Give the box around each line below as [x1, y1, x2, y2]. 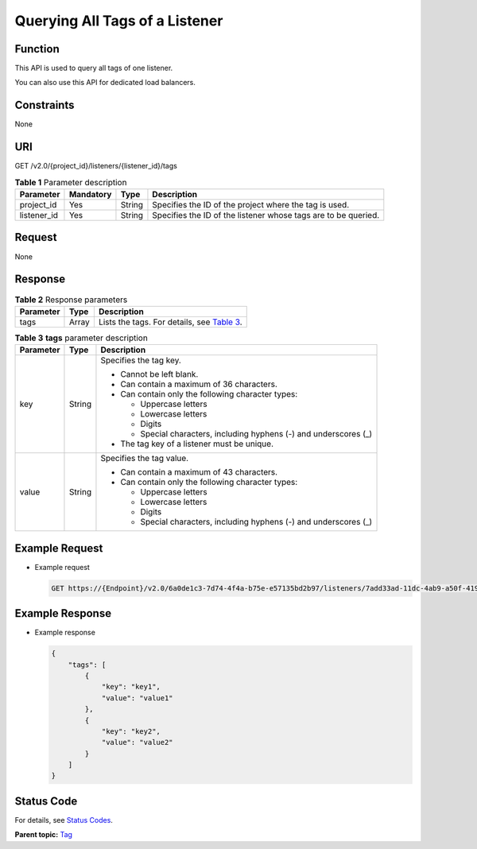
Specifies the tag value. [100, 453, 189, 464]
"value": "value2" [101, 738, 174, 747]
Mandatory [68, 189, 112, 200]
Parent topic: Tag [14, 830, 73, 839]
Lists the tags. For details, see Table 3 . [98, 316, 242, 328]
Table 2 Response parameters [14, 294, 128, 305]
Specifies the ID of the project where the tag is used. [152, 200, 350, 211]
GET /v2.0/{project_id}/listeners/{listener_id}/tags [14, 161, 178, 171]
